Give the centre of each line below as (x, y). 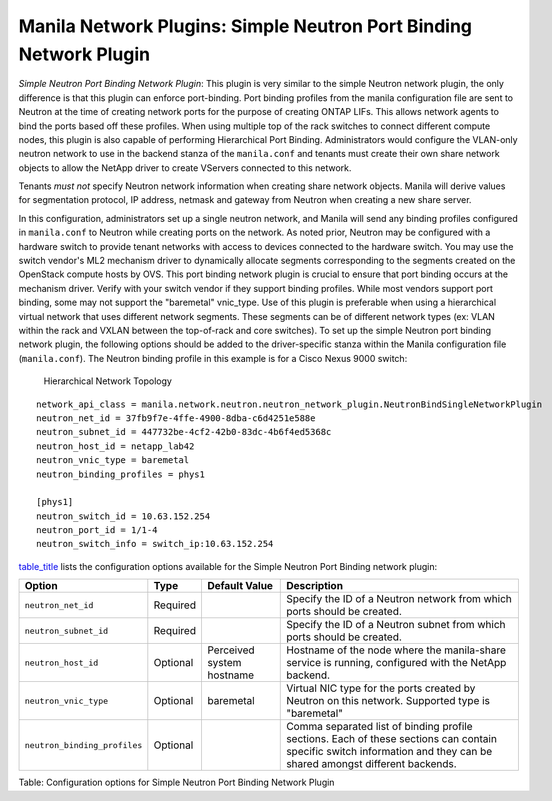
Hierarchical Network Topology (107, 381)
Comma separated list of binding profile (380, 727)
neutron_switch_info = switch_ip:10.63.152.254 (155, 544)
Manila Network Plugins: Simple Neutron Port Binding (245, 26)
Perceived (230, 650)
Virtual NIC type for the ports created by (381, 688)
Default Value (240, 586)
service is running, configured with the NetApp (396, 663)
